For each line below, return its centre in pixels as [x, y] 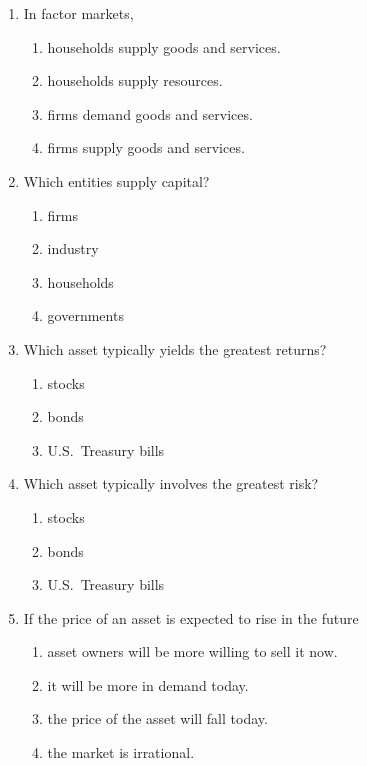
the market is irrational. [121, 752]
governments [85, 315]
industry [73, 248]
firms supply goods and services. [146, 147]
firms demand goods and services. [150, 113]
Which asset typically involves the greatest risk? [171, 483]
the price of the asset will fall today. [157, 718]
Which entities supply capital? [116, 180]
